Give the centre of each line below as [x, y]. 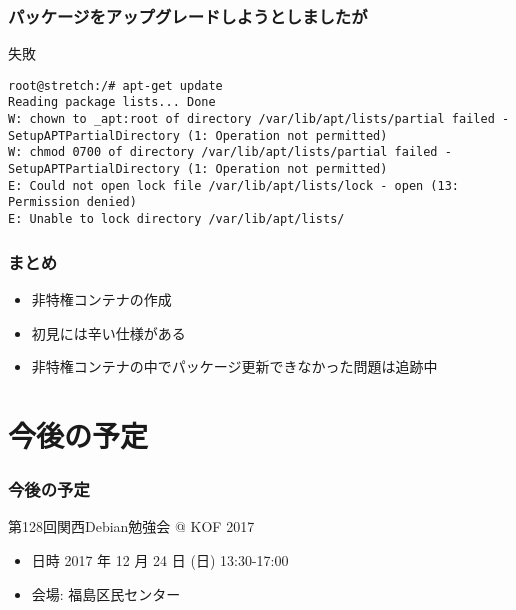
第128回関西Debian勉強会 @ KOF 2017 [131, 526]
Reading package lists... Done [112, 102]
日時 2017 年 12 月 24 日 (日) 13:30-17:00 [160, 559]
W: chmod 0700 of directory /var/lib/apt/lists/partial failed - [230, 152]
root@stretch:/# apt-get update [115, 85]
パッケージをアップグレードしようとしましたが [188, 15]
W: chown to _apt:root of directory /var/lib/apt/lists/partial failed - [259, 119]
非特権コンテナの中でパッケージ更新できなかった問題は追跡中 [234, 366]
